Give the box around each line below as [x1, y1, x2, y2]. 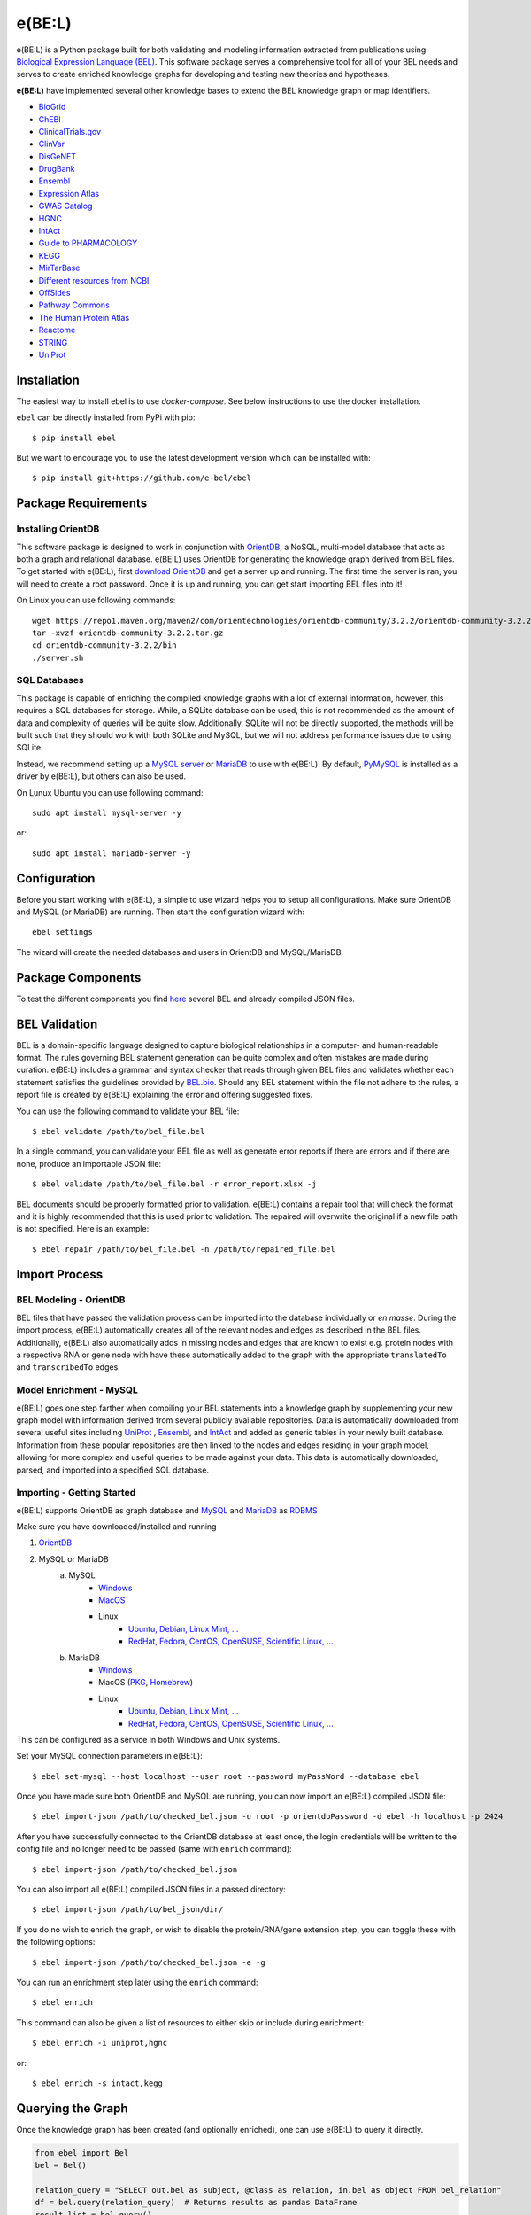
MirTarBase [38, 262, 81, 274]
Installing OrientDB [16, 523, 100, 535]
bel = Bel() [35, 2160, 88, 2171]
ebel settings [32, 927, 93, 937]
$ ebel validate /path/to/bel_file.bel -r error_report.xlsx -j [32, 1179, 318, 1189]
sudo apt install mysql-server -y [32, 807, 181, 818]
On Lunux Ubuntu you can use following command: [16, 787, 204, 797]
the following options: [16, 1937, 96, 1947]
